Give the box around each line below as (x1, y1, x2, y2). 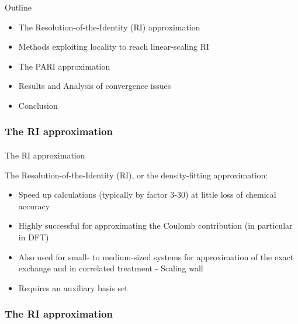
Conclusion (18, 99, 58, 111)
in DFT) (18, 230, 49, 243)
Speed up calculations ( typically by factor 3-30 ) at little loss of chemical (18, 188, 276, 201)
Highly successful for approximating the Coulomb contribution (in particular (18, 219, 293, 232)
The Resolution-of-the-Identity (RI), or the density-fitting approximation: (5, 168, 268, 181)
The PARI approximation (18, 60, 110, 72)
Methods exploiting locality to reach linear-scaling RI (18, 40, 210, 53)
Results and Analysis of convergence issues (18, 80, 171, 92)
